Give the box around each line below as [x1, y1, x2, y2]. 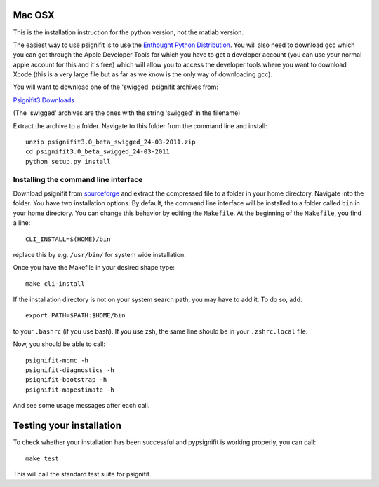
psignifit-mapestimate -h [25, 385, 115, 394]
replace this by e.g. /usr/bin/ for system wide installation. [13, 250, 186, 259]
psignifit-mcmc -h [25, 356, 89, 364]
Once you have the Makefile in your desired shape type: [13, 263, 175, 272]
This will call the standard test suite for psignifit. [13, 469, 152, 478]
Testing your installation [13, 420, 122, 432]
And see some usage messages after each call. [13, 402, 150, 410]
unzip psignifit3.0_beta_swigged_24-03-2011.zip [25, 138, 196, 146]
